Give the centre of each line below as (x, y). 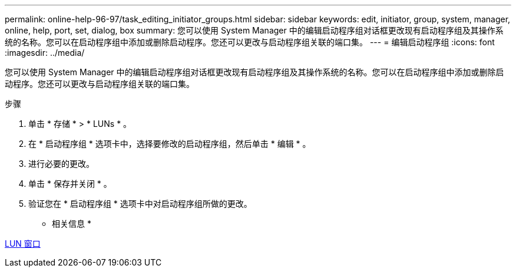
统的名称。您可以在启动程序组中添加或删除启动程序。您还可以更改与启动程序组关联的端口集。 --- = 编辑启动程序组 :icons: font (250, 42)
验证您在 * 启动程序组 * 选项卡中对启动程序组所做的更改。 (140, 204)
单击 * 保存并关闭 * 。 (70, 184)
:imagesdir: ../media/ (45, 53)
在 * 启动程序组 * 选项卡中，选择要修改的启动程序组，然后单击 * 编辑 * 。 (170, 144)
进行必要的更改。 (61, 164)
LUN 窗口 (23, 244)
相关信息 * (72, 224)
